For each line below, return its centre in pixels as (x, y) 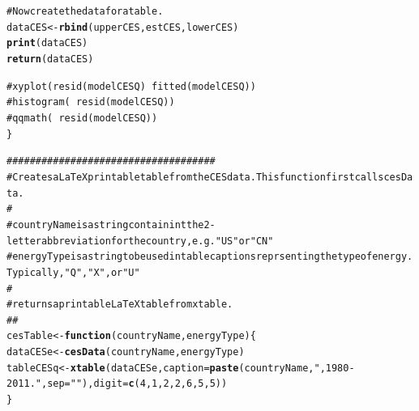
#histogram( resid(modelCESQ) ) (91, 102)
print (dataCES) (47, 43)
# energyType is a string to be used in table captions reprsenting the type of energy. (210, 257)
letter (24, 241)
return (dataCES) (50, 59)
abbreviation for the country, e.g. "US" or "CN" (157, 241)
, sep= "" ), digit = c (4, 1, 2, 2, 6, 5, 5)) (134, 384)
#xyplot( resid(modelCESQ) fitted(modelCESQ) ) (131, 86)
